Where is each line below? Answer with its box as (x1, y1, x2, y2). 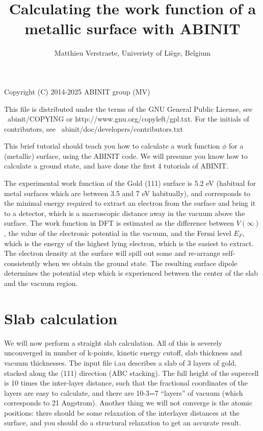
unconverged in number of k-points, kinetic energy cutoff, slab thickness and (4, 347, 242, 358)
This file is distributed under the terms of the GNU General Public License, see (4, 103, 252, 114)
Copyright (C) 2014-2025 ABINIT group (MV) (4, 86, 150, 97)
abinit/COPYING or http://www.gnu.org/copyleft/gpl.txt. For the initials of (7, 113, 249, 124)
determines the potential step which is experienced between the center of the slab (4, 268, 258, 278)
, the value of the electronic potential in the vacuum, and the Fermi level (4, 228, 231, 238)
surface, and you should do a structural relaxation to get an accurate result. (4, 417, 241, 428)
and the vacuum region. (4, 278, 78, 288)
